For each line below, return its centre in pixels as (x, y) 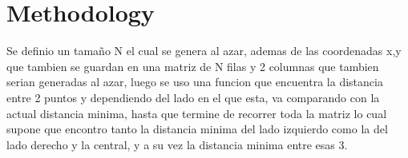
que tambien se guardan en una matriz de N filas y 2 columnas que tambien (193, 66)
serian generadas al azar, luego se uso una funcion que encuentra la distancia (195, 82)
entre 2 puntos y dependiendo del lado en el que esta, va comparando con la (193, 97)
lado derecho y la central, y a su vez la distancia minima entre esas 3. (177, 144)
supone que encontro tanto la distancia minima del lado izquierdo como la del (197, 129)
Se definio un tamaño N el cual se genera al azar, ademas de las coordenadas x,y (204, 51)
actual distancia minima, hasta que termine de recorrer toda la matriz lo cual (197, 113)
